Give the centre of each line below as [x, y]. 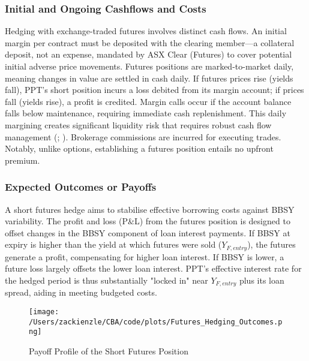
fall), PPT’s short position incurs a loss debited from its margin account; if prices [154, 90]
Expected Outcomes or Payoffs [81, 187]
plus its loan [262, 280]
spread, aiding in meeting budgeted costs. [81, 292]
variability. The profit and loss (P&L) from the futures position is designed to [148, 221]
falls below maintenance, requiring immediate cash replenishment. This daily [146, 113]
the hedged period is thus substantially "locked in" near [106, 280]
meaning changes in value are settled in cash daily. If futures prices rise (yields [149, 78]
